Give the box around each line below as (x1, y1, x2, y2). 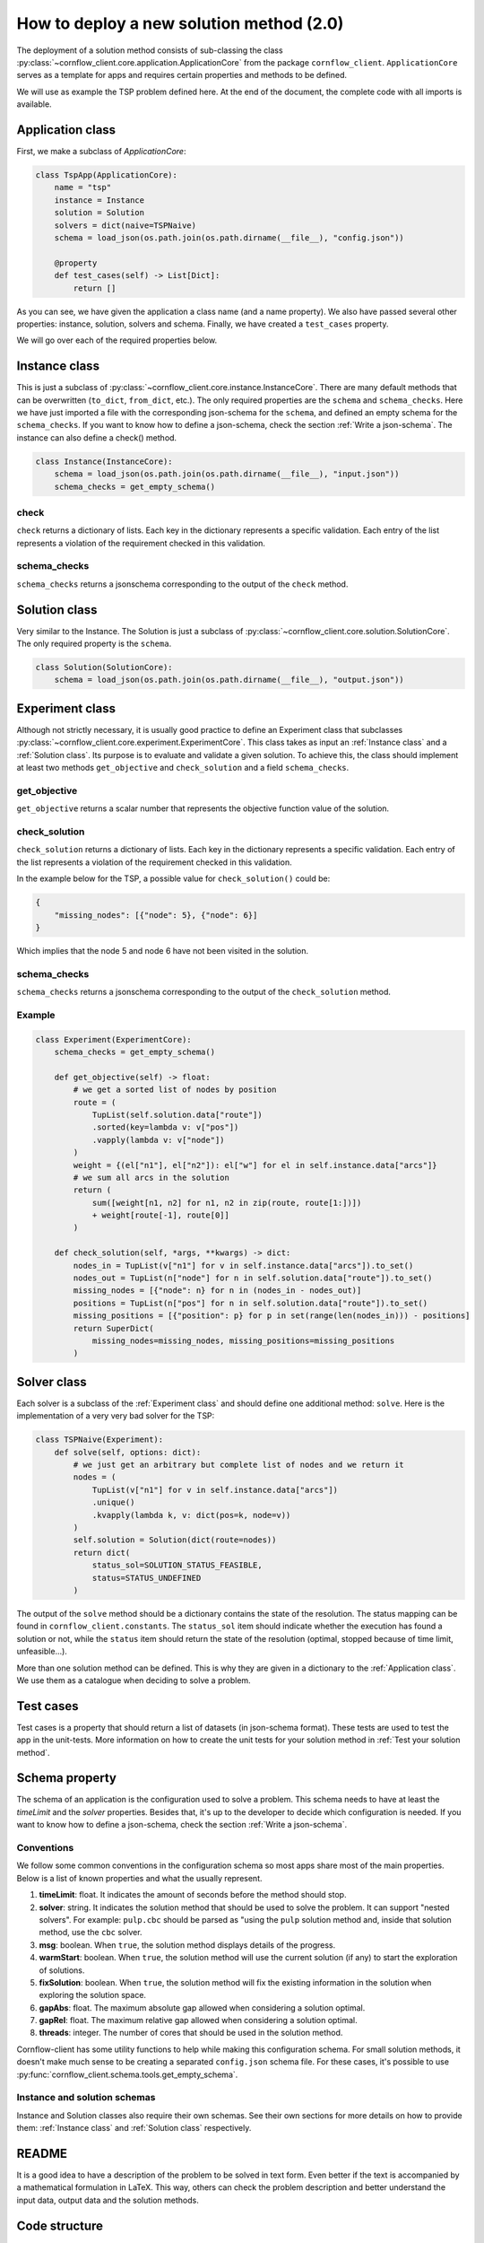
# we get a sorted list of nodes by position (73, 1085, 277, 1095)
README (16, 2146, 67, 2161)
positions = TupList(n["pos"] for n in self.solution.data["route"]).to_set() (73, 1297, 428, 1308)
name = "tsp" (54, 182, 112, 193)
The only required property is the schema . (16, 638, 172, 650)
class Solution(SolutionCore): (35, 662, 174, 673)
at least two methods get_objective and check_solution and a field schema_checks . (16, 763, 350, 773)
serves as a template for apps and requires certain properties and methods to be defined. (16, 70, 348, 81)
